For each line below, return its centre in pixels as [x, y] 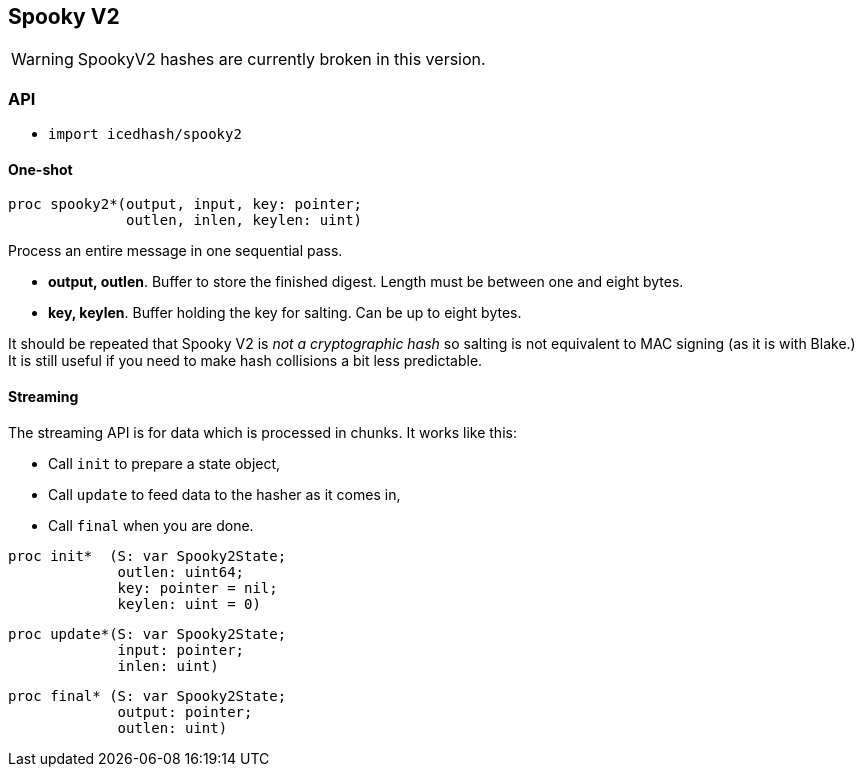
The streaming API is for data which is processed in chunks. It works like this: [262, 432]
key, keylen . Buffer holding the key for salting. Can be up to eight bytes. [285, 313]
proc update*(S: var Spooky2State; [147, 633]
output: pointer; [185, 711]
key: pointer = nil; [197, 587]
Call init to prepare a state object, [164, 463]
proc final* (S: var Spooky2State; [147, 695]
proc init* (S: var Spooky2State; [147, 555]
